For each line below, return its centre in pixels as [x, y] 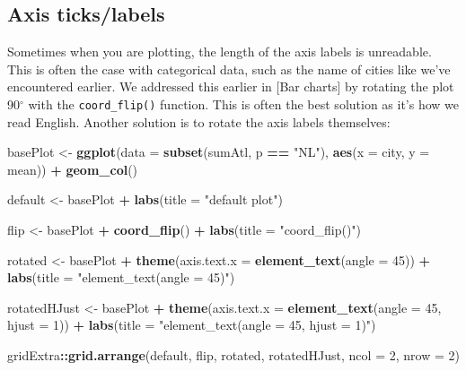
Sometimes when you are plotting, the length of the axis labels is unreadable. [220, 52]
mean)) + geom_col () [73, 169]
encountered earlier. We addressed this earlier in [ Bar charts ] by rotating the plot [231, 86]
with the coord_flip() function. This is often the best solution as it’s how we [244, 104]
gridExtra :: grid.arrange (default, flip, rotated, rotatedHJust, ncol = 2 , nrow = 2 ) [233, 354]
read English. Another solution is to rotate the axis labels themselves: [199, 121]
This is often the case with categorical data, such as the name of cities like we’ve [229, 69]
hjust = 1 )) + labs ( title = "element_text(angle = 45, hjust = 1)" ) [192, 325]
